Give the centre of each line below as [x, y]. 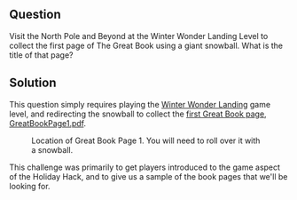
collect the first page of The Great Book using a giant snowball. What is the [146, 45]
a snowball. [52, 149]
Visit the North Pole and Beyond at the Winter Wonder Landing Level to [139, 36]
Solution [33, 83]
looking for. [30, 186]
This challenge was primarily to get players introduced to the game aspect [145, 167]
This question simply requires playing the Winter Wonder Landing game [140, 104]
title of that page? [41, 55]
